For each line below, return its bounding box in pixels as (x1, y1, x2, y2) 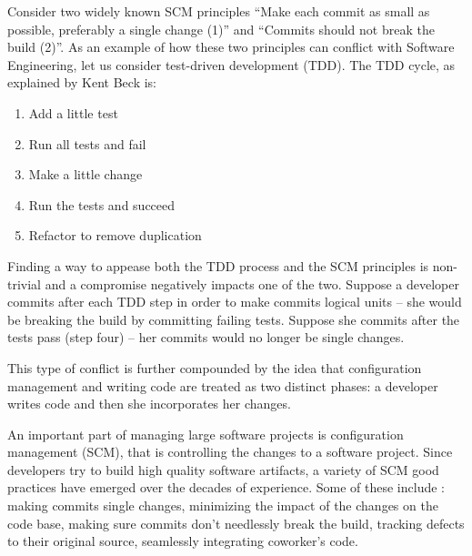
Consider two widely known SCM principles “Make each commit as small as (7, 2, 430, 20)
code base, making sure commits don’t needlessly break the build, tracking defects (7, 513, 465, 532)
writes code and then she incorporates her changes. (7, 394, 291, 413)
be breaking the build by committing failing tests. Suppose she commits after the (7, 309, 460, 329)
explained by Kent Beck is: (7, 73, 156, 92)
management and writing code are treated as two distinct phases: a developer (7, 376, 438, 395)
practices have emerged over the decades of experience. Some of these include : (7, 478, 445, 497)
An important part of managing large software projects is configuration (7, 424, 404, 443)
